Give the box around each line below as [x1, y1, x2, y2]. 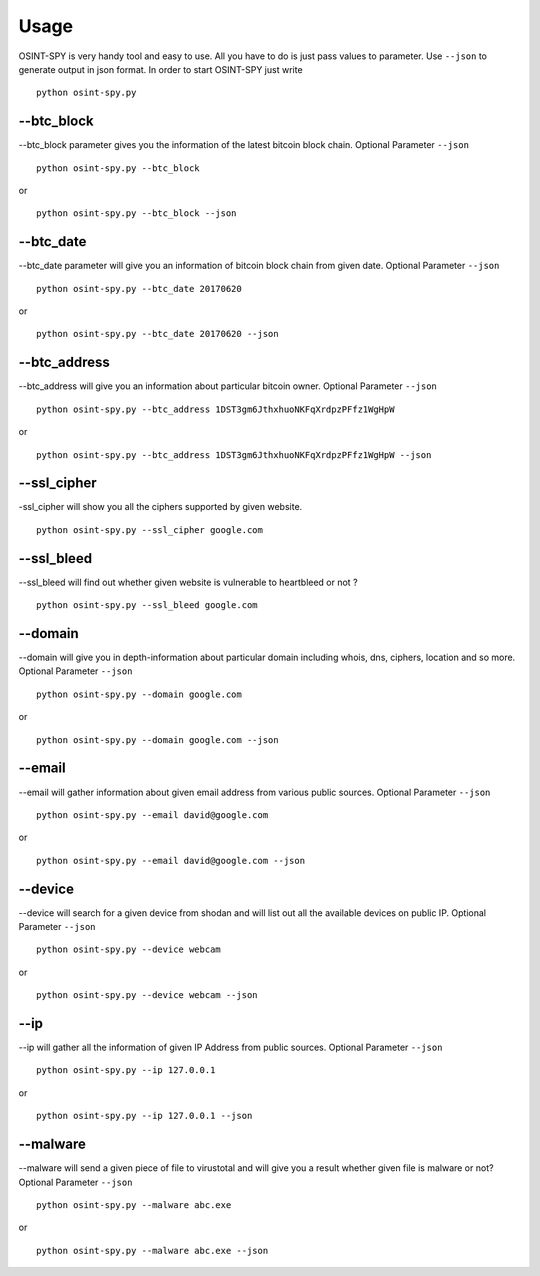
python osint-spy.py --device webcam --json [36, 990, 259, 1001]
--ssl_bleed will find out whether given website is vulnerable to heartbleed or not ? [18, 576, 359, 588]
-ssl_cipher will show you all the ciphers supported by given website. [18, 501, 303, 513]
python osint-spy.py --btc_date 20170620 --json [36, 328, 279, 340]
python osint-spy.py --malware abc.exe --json [36, 1245, 269, 1256]
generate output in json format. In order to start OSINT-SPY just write [18, 63, 304, 75]
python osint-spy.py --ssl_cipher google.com [36, 524, 264, 535]
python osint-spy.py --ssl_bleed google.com [36, 600, 259, 611]
